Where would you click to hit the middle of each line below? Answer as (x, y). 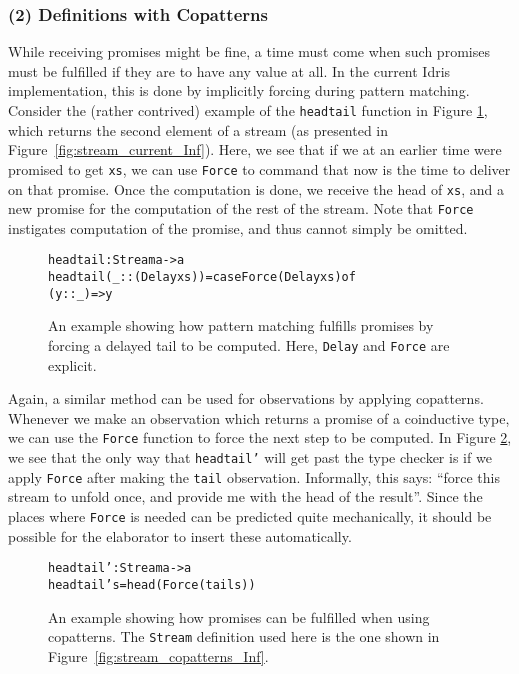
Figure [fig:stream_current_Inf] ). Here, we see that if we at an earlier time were (255, 149)
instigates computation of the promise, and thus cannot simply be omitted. (238, 227)
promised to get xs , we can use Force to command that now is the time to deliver (259, 168)
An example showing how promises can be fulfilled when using (239, 616)
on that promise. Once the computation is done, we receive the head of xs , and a (256, 188)
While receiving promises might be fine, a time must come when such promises (249, 51)
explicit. (72, 364)
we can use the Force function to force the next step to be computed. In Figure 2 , (260, 437)
